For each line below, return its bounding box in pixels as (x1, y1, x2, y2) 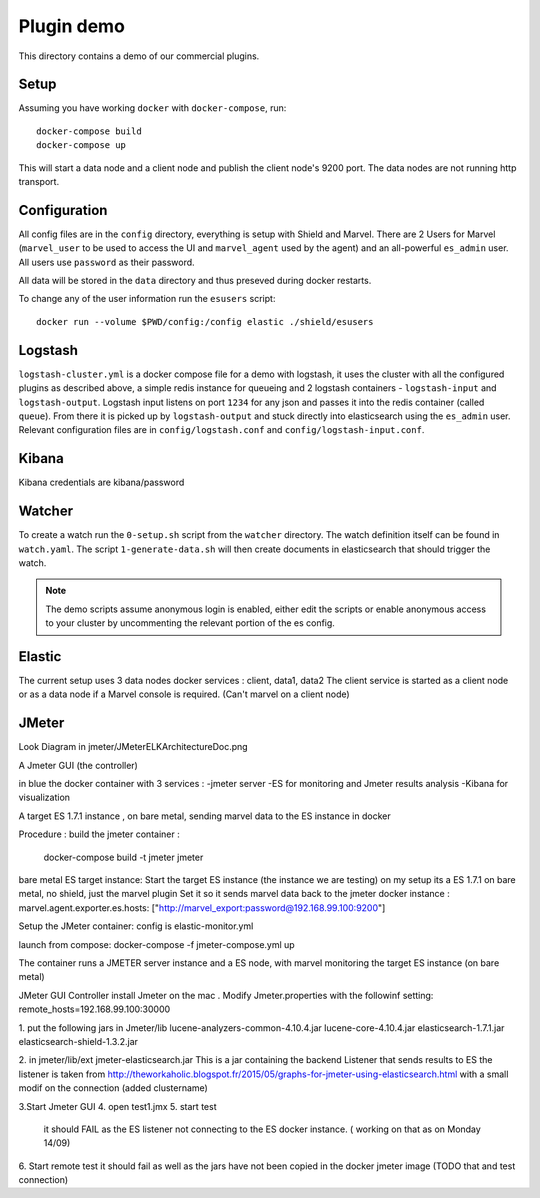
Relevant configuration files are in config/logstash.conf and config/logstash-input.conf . (18, 424, 425, 436)
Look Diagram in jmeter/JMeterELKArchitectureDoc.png (18, 741, 249, 753)
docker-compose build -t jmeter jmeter (43, 851, 204, 863)
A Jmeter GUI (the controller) (18, 759, 139, 771)
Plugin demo (18, 15, 125, 37)
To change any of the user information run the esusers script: (18, 293, 276, 305)
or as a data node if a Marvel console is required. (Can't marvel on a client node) (18, 688, 350, 700)
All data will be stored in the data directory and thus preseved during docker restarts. (18, 275, 372, 287)
